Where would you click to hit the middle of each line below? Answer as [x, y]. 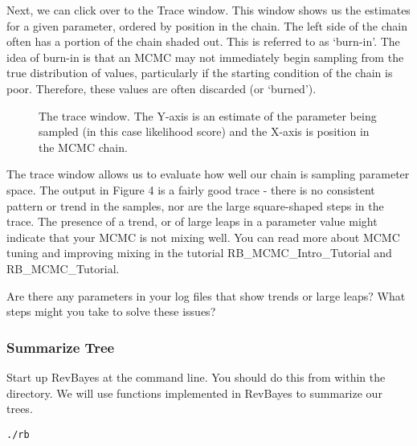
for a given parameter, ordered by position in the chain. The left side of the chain [207, 25]
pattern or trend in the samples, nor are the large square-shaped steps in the [195, 205]
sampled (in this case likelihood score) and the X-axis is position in [204, 131]
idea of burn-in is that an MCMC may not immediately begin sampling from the [205, 57]
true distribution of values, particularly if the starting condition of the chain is [200, 73]
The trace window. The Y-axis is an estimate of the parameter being [208, 115]
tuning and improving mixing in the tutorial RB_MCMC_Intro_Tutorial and [199, 253]
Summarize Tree [61, 347]
